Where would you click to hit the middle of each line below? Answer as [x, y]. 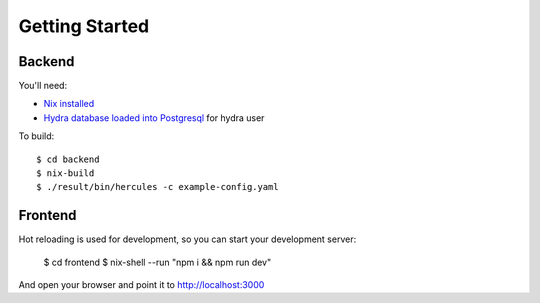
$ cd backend [68, 159]
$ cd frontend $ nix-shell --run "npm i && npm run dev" [157, 262]
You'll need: [43, 86]
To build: [36, 136]
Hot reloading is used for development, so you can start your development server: [187, 239]
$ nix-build [65, 173]
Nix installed [69, 104]
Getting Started [84, 26]
